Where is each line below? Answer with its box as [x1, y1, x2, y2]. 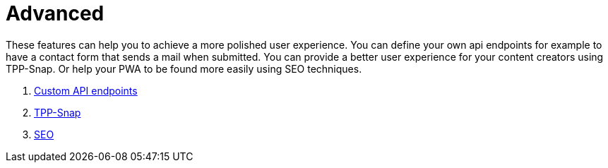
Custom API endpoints [34, 84, 138, 97]
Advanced [6, 1, 105, 25]
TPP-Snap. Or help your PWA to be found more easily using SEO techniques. [6, 62, 362, 75]
